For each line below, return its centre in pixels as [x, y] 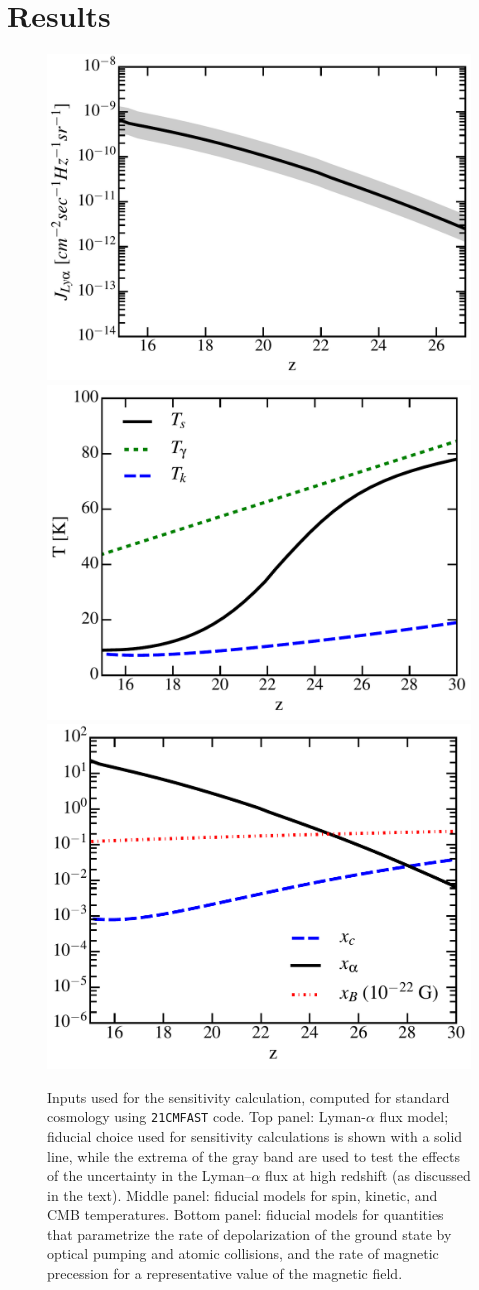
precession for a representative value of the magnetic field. [225, 1273]
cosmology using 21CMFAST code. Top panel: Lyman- [206, 1116]
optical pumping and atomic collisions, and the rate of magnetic [243, 1253]
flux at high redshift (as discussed [368, 1175]
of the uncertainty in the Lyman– [149, 1175]
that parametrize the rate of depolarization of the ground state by [249, 1233]
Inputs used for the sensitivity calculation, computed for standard [248, 1096]
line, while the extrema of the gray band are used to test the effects [253, 1155]
